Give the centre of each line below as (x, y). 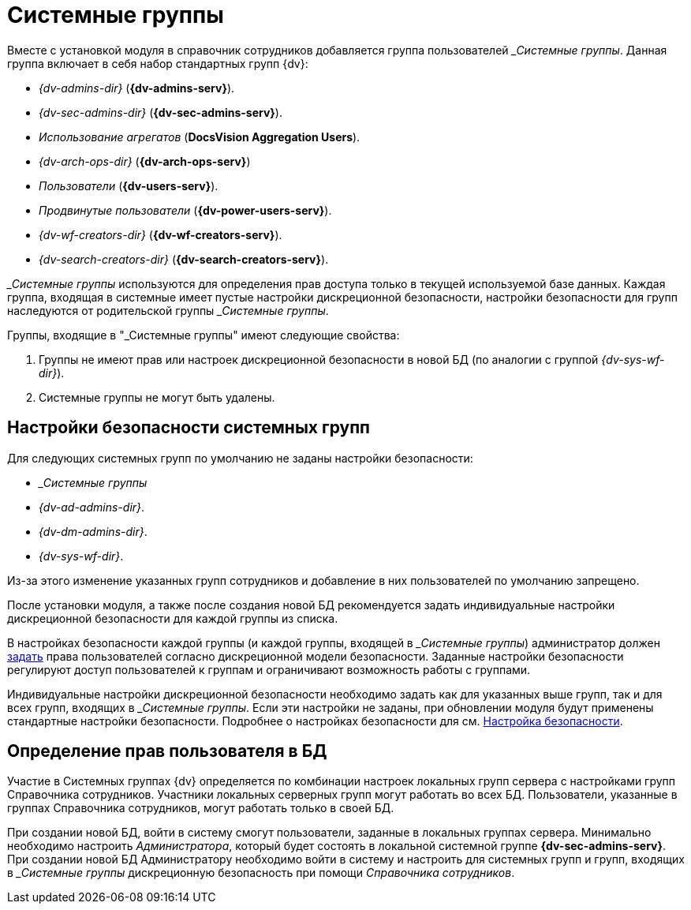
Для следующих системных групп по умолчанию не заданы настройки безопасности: (240, 458)
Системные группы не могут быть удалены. (157, 397)
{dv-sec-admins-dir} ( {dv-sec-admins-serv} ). (161, 112)
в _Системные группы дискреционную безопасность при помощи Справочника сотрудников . (261, 873)
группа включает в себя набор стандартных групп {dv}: (158, 63)
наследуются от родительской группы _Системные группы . (168, 310)
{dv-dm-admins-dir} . (93, 531)
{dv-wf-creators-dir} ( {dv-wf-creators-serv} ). (161, 234)
